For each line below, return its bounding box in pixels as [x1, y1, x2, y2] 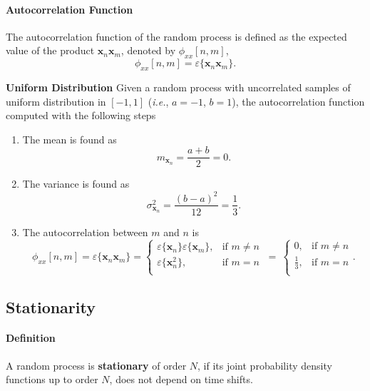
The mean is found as [22, 131, 117, 146]
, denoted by [120, 43, 176, 58]
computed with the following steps [6, 108, 156, 123]
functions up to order [6, 372, 98, 387]
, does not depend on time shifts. [109, 372, 253, 387]
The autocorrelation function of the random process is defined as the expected [6, 29, 347, 44]
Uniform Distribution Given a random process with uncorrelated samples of [6, 79, 351, 94]
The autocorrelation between [22, 224, 148, 239]
